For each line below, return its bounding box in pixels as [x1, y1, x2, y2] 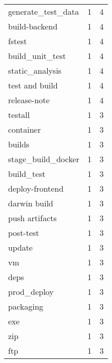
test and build [8, 79, 58, 91]
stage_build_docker [8, 153, 80, 165]
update [8, 241, 33, 253]
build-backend [8, 20, 58, 32]
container [8, 124, 41, 135]
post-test [8, 227, 40, 238]
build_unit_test [8, 50, 66, 62]
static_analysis [8, 65, 62, 76]
